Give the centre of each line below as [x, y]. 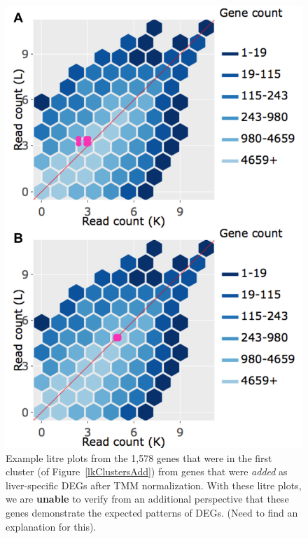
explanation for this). [51, 526]
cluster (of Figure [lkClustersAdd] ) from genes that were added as [147, 471]
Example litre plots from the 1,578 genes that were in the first [139, 457]
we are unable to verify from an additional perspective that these [147, 499]
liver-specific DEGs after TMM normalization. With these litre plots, [154, 485]
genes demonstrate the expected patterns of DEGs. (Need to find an [152, 512]
